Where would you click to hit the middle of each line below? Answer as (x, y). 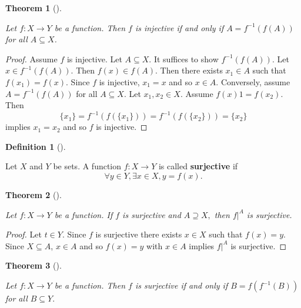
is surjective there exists (139, 234)
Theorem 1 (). (34, 8)
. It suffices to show (184, 58)
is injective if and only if (179, 27)
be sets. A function (87, 166)
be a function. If (83, 214)
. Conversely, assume (253, 81)
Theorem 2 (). (34, 195)
